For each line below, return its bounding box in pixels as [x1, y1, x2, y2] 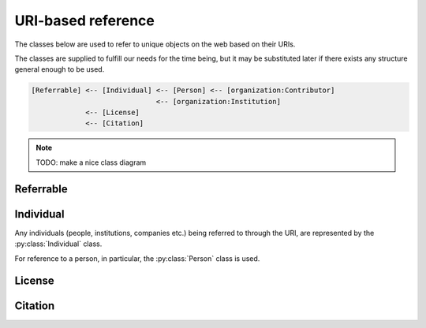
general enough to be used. [14, 65, 105, 74]
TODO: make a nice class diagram [35, 158, 147, 167]
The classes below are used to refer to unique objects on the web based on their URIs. [14, 39, 296, 49]
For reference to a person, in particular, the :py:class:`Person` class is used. [14, 253, 260, 263]
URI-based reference [14, 12, 155, 29]
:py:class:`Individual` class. [14, 239, 103, 248]
